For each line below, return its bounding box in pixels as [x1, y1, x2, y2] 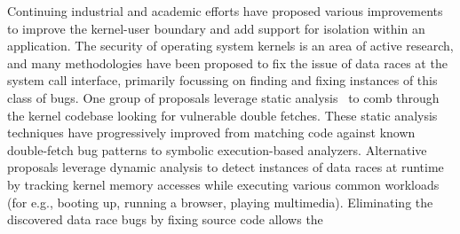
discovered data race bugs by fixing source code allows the [7, 210, 323, 229]
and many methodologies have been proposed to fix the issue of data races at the [7, 53, 448, 72]
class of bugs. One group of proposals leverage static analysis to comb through [7, 88, 440, 106]
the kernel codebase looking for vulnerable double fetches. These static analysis [7, 105, 438, 124]
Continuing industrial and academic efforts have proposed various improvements [7, 2, 443, 19]
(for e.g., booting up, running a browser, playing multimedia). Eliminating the [7, 192, 433, 211]
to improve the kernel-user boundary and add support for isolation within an [7, 19, 425, 37]
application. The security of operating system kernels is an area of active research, [7, 36, 454, 55]
